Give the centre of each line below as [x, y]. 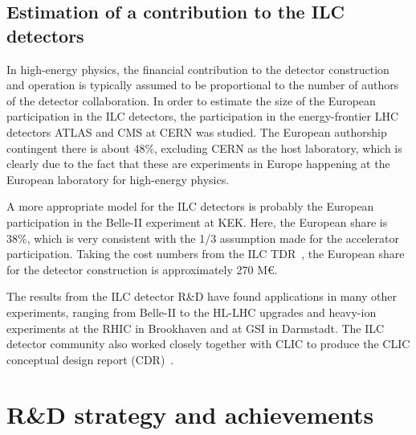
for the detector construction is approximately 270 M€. [142, 269]
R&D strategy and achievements [190, 414]
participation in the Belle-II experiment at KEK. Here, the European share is [197, 222]
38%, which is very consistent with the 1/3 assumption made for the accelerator [203, 238]
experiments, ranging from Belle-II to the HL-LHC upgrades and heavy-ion [192, 312]
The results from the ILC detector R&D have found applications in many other [202, 296]
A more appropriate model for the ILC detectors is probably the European [190, 206]
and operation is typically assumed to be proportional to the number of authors [203, 85]
